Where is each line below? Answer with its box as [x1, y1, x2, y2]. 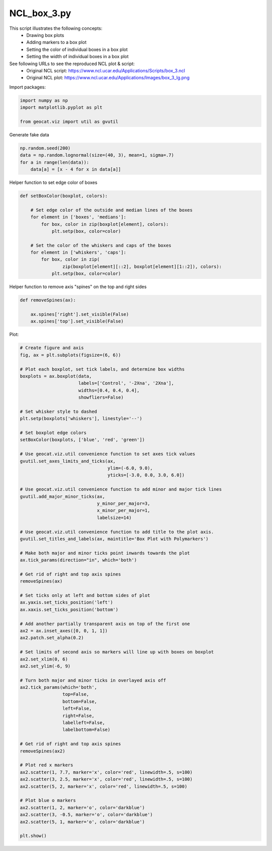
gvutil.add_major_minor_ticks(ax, [20, 493, 105, 499]
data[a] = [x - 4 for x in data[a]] [30, 166, 121, 172]
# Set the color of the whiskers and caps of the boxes [30, 243, 172, 248]
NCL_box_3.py [9, 8, 72, 19]
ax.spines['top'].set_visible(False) [30, 318, 124, 324]
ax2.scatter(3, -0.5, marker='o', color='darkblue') [20, 812, 153, 818]
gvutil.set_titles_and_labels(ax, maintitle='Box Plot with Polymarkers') [20, 536, 209, 542]
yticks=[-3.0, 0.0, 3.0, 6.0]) [107, 472, 185, 478]
